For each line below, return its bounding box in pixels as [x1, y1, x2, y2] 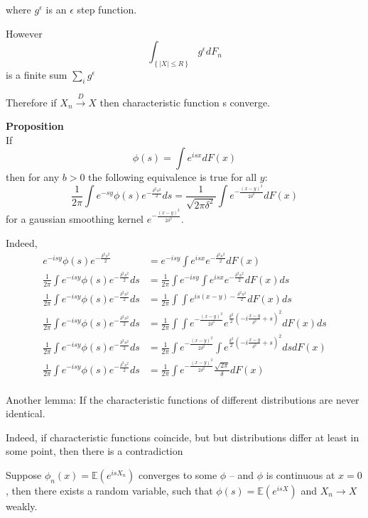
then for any [6, 170, 60, 184]
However [6, 26, 43, 40]
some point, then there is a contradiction [6, 443, 183, 458]
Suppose [6, 467, 42, 482]
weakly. [6, 498, 38, 513]
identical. [6, 406, 45, 421]
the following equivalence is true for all [88, 170, 257, 184]
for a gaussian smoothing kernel [6, 211, 144, 226]
